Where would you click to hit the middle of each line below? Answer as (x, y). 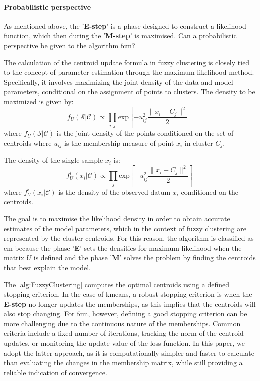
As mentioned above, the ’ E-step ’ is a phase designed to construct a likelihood (125, 25)
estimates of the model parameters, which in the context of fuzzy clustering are (125, 228)
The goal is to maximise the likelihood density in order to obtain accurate (117, 218)
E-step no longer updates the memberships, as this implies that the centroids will (130, 304)
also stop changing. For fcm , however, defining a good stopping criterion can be (126, 314)
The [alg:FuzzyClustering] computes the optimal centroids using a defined (117, 284)
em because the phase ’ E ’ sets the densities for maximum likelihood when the (123, 248)
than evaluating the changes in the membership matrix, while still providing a (123, 363)
